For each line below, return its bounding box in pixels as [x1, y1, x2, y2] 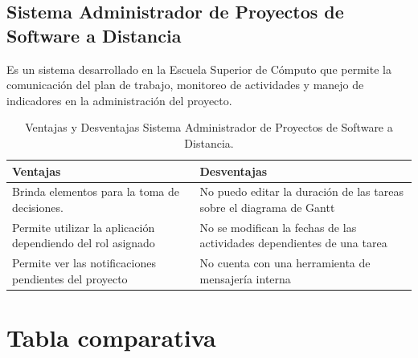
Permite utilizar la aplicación [12, 218, 155, 235]
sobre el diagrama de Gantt [199, 199, 335, 215]
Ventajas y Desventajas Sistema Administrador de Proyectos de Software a [25, 119, 393, 136]
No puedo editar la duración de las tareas [199, 183, 404, 200]
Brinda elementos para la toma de [12, 183, 179, 200]
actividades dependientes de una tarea [199, 234, 387, 251]
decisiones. [12, 199, 64, 215]
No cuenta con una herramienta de [199, 254, 371, 271]
